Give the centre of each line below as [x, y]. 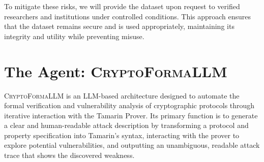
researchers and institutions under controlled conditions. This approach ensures [128, 16]
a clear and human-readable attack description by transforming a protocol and [126, 125]
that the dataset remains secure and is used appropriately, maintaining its [119, 26]
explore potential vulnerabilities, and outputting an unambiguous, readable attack [132, 145]
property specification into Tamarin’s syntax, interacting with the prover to [122, 135]
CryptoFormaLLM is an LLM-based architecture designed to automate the [122, 95]
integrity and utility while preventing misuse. [74, 36]
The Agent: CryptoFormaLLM [116, 71]
